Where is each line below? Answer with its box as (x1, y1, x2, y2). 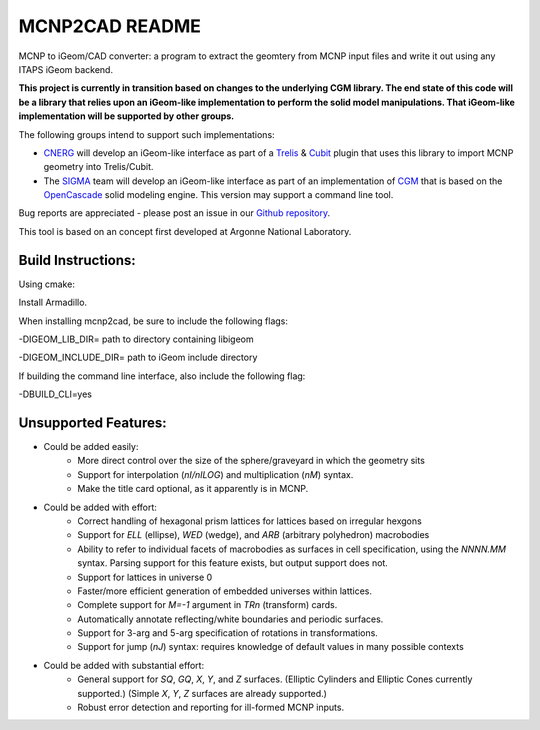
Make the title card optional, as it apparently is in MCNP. (77, 483, 309, 495)
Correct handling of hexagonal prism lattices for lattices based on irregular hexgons (77, 515, 422, 527)
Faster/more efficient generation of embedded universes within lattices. (77, 585, 373, 597)
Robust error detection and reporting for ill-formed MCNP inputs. (77, 701, 345, 714)
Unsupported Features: (18, 414, 167, 431)
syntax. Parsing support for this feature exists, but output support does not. (77, 557, 389, 569)
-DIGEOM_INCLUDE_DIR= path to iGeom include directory (18, 351, 258, 364)
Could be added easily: (43, 441, 139, 452)
